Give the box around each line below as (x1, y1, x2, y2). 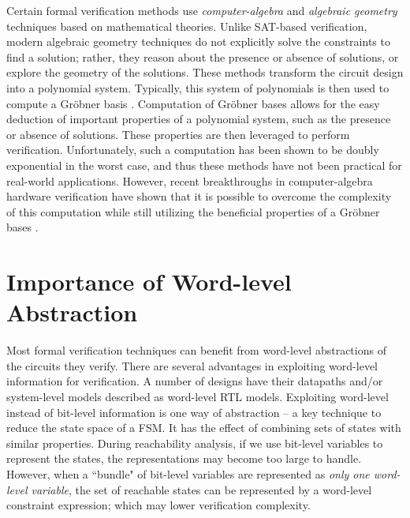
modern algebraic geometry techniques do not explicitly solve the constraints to (6, 33, 390, 50)
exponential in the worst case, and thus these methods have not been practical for (6, 156, 402, 173)
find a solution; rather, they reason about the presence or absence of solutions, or (6, 48, 399, 65)
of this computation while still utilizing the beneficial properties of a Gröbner (6, 203, 380, 220)
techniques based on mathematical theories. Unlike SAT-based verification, (6, 17, 367, 34)
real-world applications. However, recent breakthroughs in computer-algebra (6, 172, 373, 189)
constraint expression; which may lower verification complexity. (6, 497, 311, 513)
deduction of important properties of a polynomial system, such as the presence (6, 111, 391, 127)
